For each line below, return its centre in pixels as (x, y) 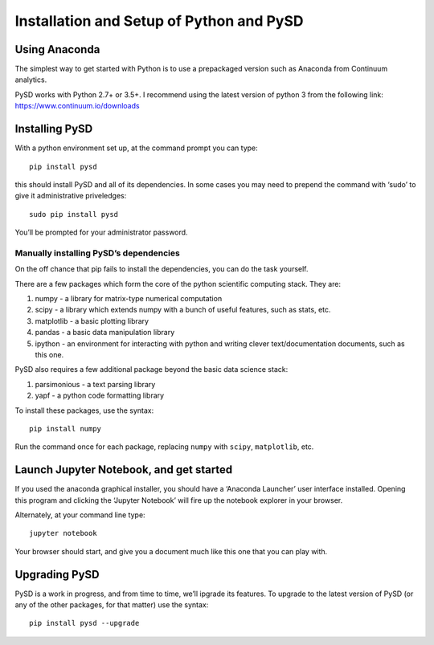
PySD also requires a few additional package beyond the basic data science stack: (151, 369)
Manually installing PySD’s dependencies (97, 253)
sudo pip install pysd (74, 214)
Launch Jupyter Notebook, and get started (124, 470)
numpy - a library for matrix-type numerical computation (129, 299)
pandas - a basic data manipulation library (105, 333)
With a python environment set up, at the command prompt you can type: (137, 148)
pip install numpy (66, 429)
